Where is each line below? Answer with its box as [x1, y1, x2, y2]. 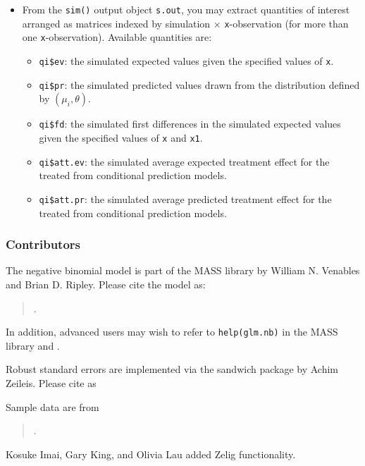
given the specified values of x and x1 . [39, 130, 203, 145]
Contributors [6, 235, 81, 253]
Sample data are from [6, 399, 99, 414]
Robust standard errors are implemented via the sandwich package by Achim [6, 362, 339, 376]
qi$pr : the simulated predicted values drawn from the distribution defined [39, 77, 360, 92]
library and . [6, 338, 60, 352]
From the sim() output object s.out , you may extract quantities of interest [22, 2, 350, 16]
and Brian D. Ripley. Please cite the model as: [6, 276, 206, 291]
